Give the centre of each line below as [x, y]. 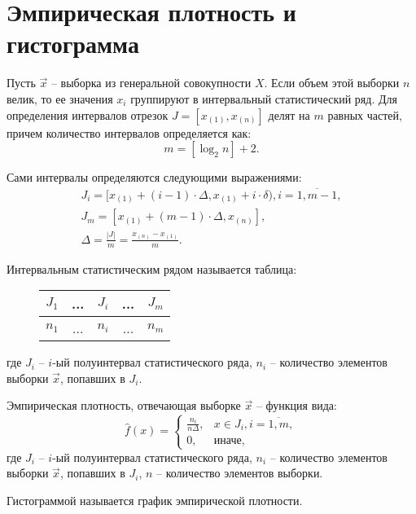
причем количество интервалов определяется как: [129, 132]
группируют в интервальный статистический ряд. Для [264, 98]
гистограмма [73, 44]
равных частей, [365, 114]
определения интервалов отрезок [88, 114]
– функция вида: [296, 405]
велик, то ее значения [60, 98]
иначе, [229, 441]
